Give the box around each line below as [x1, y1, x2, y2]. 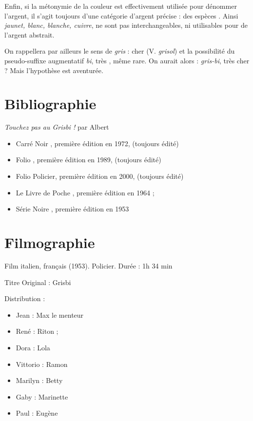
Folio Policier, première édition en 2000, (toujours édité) [16, 171, 184, 181]
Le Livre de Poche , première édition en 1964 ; [16, 187, 155, 197]
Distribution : [4, 293, 45, 304]
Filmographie [4, 232, 95, 252]
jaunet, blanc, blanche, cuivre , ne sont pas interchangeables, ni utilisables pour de [4, 20, 248, 30]
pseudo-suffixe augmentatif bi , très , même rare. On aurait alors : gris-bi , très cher [4, 55, 250, 65]
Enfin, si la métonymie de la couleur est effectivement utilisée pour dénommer [4, 1, 237, 11]
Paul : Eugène [16, 408, 58, 418]
